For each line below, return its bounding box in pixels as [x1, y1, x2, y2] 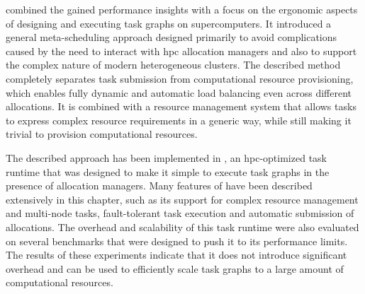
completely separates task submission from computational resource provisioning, [6, 71, 354, 86]
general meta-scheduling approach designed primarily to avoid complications [6, 30, 337, 45]
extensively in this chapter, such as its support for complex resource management [6, 192, 359, 206]
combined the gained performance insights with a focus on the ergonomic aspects [6, 2, 358, 16]
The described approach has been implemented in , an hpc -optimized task [6, 150, 327, 165]
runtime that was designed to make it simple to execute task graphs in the [6, 164, 330, 179]
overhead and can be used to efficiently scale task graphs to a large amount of [6, 261, 344, 276]
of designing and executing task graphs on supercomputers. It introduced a [6, 16, 332, 30]
